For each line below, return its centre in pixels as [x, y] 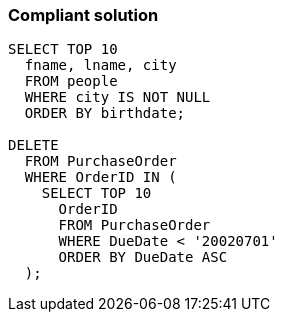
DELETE [33, 145]
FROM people [71, 81]
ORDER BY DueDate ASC [143, 257]
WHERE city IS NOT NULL [117, 97]
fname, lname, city [100, 65]
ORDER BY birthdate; [105, 113]
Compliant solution [83, 15]
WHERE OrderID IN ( [100, 177]
